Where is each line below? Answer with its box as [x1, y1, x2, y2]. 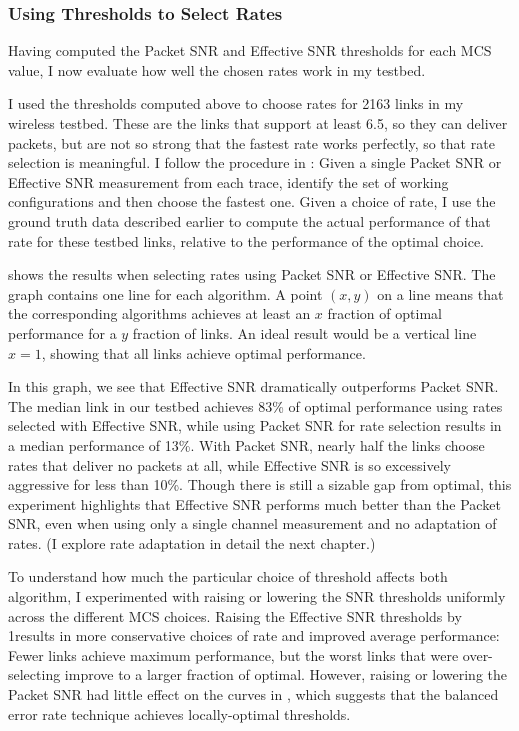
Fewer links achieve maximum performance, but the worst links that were [8, 644, 459, 665]
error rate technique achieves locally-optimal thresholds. [8, 703, 351, 724]
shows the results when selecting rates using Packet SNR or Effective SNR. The [8, 264, 496, 285]
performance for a [8, 322, 117, 343]
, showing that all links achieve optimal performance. [41, 342, 366, 363]
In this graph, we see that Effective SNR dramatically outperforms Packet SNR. [8, 376, 499, 397]
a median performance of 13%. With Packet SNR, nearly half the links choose [8, 434, 485, 455]
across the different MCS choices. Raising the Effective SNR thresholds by [8, 605, 462, 626]
